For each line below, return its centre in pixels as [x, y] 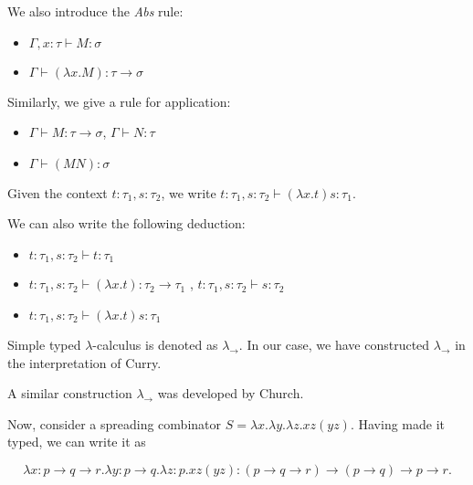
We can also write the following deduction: [126, 223]
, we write [189, 192]
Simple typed [44, 345]
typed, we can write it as [77, 442]
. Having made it [398, 423]
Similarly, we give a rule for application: [119, 101]
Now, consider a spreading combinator [114, 423]
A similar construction [70, 393]
